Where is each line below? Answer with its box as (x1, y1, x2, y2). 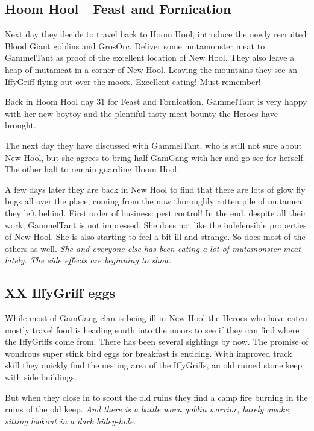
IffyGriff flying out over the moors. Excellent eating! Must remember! (5, 75, 261, 87)
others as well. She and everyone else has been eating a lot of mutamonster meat (5, 242, 301, 254)
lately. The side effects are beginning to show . (5, 254, 172, 266)
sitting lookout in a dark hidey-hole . (5, 414, 136, 427)
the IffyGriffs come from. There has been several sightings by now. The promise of (5, 335, 309, 348)
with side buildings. (5, 371, 77, 383)
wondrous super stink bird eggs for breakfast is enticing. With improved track (5, 347, 292, 359)
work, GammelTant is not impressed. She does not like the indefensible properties (5, 218, 307, 231)
